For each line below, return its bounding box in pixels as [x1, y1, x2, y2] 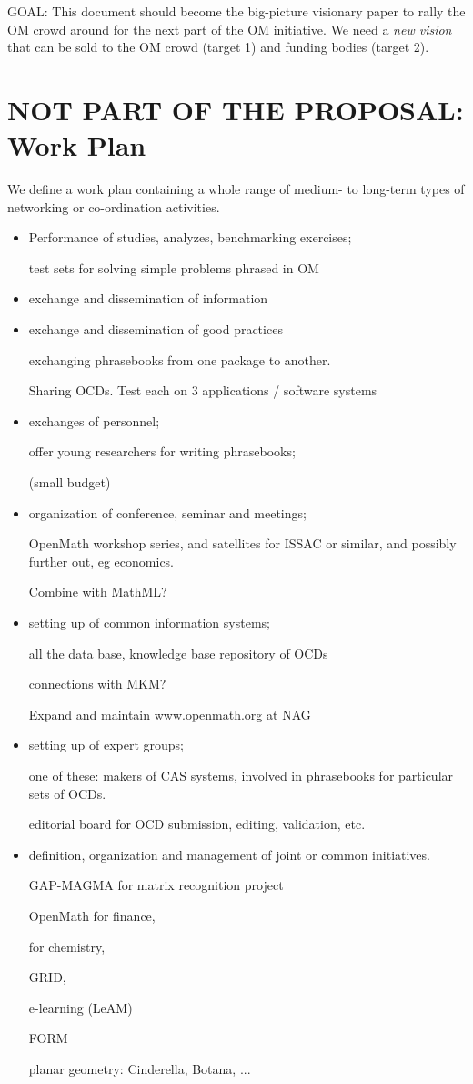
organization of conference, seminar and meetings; [28, 503, 307, 522]
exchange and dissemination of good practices [28, 320, 283, 339]
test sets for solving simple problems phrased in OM [28, 258, 319, 277]
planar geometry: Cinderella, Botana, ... [28, 1058, 251, 1078]
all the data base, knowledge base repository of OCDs [28, 643, 328, 662]
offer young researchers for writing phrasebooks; [28, 442, 296, 461]
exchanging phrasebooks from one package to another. [28, 350, 331, 369]
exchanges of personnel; [28, 411, 160, 430]
